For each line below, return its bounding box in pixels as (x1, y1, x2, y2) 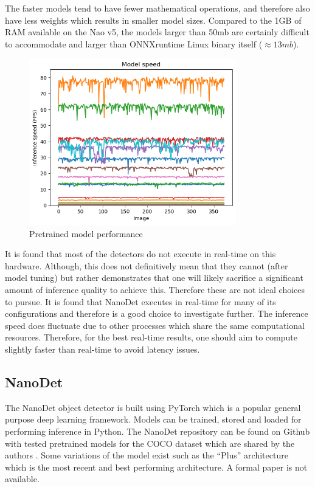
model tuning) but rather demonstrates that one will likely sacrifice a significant (5, 271, 303, 284)
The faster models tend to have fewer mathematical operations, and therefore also (5, 2, 310, 14)
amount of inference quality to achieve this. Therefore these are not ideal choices (5, 283, 305, 296)
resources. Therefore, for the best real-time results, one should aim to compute (5, 331, 297, 344)
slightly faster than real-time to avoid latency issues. (5, 343, 200, 355)
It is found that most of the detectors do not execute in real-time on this (5, 247, 276, 260)
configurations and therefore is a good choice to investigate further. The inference (5, 307, 308, 320)
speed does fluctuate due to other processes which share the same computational (5, 319, 305, 331)
